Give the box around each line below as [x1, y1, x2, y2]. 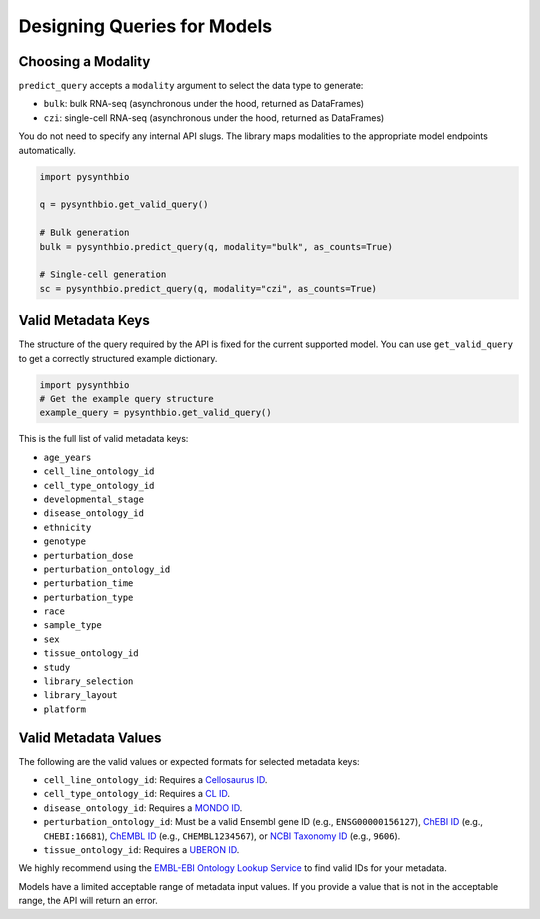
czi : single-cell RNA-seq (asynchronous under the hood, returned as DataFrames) [43, 111, 385, 124]
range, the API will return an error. [18, 895, 159, 907]
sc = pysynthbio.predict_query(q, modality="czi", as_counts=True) [39, 283, 378, 294]
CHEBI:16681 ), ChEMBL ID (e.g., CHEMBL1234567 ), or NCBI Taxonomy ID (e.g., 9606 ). [43, 830, 401, 842]
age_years [43, 451, 92, 463]
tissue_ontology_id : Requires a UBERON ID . [43, 844, 240, 856]
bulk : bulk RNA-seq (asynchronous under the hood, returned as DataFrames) [43, 98, 365, 110]
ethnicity [43, 521, 92, 533]
